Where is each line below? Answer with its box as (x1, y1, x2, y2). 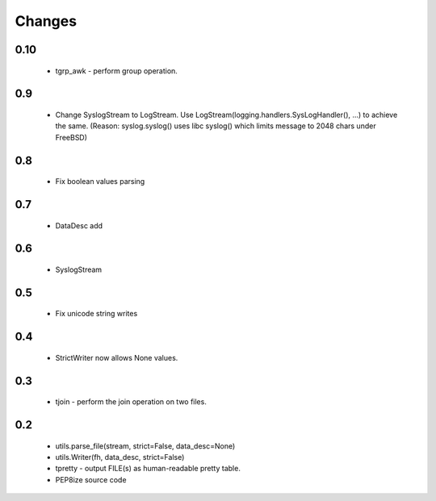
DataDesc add (55, 220, 103, 230)
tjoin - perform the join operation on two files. (55, 397, 208, 407)
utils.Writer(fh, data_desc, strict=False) (55, 452, 185, 461)
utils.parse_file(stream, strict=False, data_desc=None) (55, 440, 236, 451)
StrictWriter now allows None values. (55, 353, 178, 362)
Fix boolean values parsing (55, 177, 145, 186)
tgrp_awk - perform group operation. (55, 65, 178, 76)
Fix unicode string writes (55, 309, 138, 319)
